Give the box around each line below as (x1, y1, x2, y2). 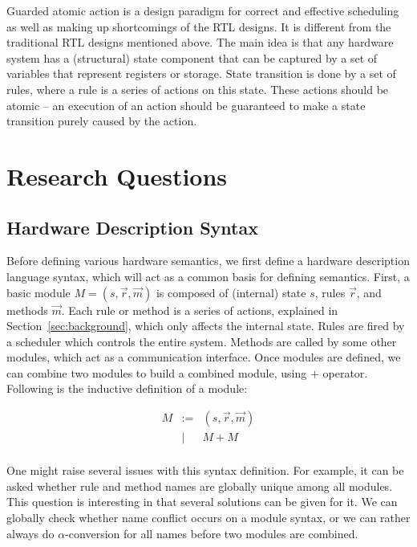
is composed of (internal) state (156, 284, 306, 300)
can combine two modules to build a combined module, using (6, 364, 307, 381)
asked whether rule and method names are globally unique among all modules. (6, 477, 393, 494)
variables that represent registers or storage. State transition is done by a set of (6, 65, 396, 82)
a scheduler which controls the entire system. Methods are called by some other (6, 333, 397, 349)
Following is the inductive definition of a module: (6, 380, 248, 397)
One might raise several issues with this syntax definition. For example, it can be (6, 462, 404, 479)
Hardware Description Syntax (6, 214, 258, 239)
